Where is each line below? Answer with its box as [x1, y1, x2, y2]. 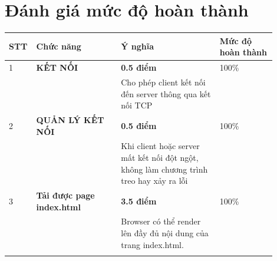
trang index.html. [121, 238, 184, 250]
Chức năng [36, 40, 81, 52]
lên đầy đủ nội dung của [121, 227, 209, 239]
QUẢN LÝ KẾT [36, 113, 104, 125]
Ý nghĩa [121, 40, 154, 52]
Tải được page [36, 189, 95, 201]
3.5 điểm [121, 194, 157, 207]
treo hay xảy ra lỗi [121, 174, 188, 187]
